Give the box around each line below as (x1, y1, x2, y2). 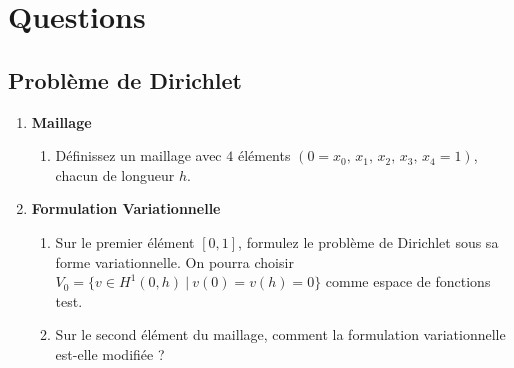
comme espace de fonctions (325, 271, 491, 292)
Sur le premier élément (55, 231, 195, 252)
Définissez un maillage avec (55, 145, 222, 166)
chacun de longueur (55, 164, 175, 185)
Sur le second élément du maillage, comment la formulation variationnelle (55, 324, 506, 345)
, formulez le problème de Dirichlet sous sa (238, 231, 499, 252)
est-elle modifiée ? (55, 343, 165, 364)
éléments (237, 145, 291, 166)
